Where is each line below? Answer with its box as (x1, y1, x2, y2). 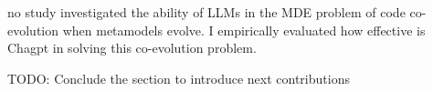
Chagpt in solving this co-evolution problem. (7, 38, 257, 57)
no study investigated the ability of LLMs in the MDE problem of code (7, 3, 406, 21)
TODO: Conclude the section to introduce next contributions (7, 68, 350, 87)
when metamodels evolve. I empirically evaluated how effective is (62, 20, 426, 39)
